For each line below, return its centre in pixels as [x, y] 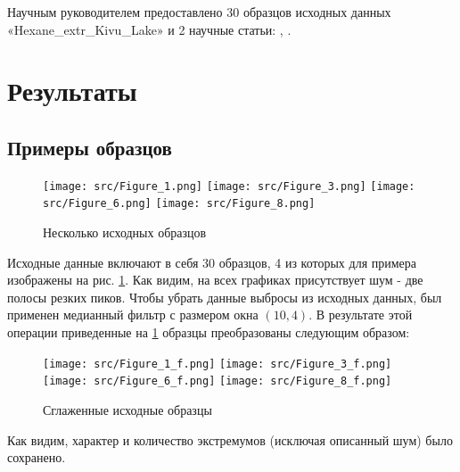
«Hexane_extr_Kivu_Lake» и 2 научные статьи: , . [149, 29]
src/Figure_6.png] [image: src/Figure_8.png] [179, 204]
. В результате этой [361, 315]
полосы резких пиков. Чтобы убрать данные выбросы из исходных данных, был [225, 297]
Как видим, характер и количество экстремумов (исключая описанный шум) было [230, 439]
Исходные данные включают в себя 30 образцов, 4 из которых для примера [212, 262]
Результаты [72, 91]
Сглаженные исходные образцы [127, 409]
